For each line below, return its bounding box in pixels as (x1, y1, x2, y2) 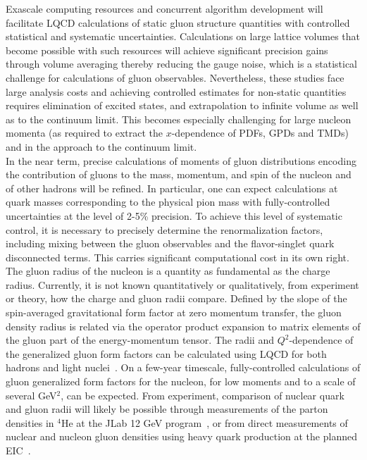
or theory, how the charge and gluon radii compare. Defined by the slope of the (6, 291, 347, 306)
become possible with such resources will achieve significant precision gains (6, 42, 328, 57)
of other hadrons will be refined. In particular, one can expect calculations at (6, 180, 338, 195)
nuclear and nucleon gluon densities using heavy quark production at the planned (6, 429, 357, 444)
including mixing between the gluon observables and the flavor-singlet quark (6, 236, 335, 251)
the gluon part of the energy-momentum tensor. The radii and (6, 332, 274, 347)
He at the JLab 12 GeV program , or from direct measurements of (61, 415, 348, 430)
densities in (6, 415, 54, 430)
